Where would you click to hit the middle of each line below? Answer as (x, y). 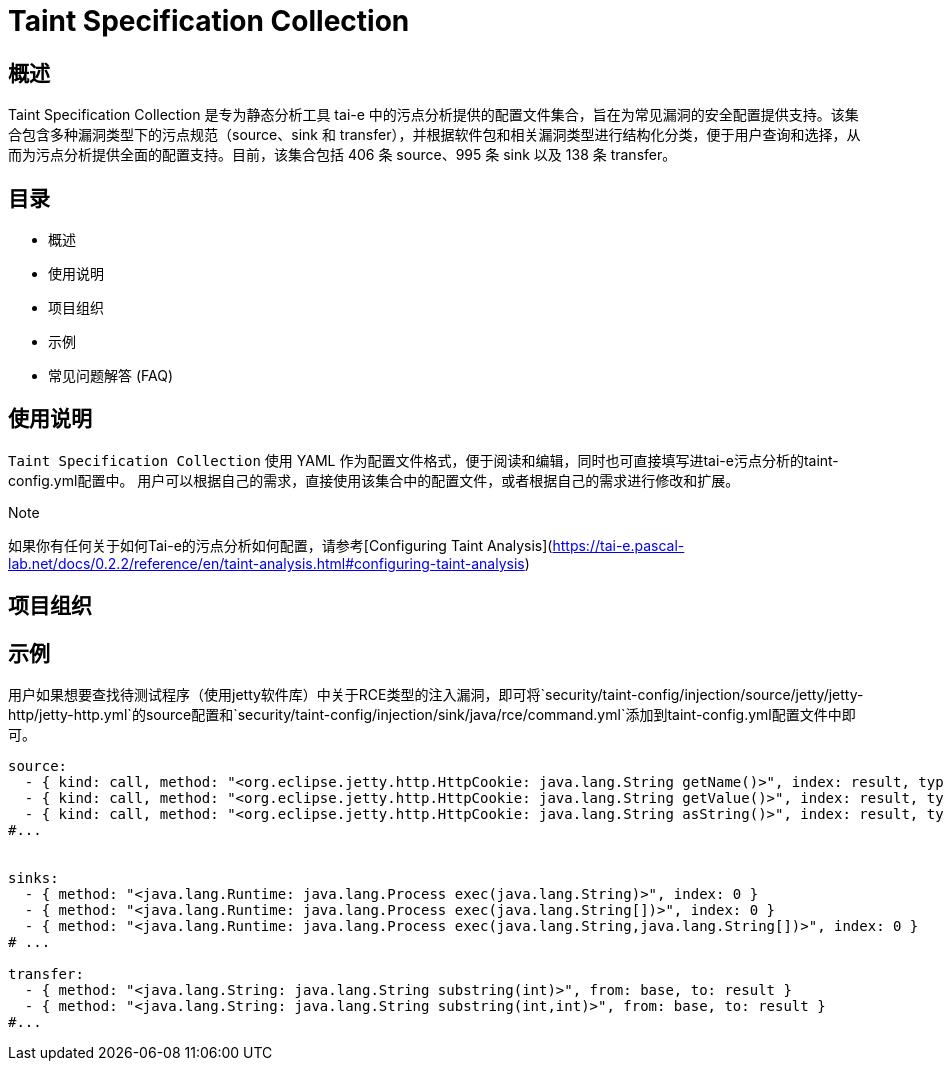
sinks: (33, 878)
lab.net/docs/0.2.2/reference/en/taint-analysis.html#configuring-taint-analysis (266, 563)
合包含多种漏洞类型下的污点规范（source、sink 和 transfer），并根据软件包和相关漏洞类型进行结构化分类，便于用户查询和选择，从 (434, 135)
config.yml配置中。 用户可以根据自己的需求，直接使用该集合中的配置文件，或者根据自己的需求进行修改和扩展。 (374, 480)
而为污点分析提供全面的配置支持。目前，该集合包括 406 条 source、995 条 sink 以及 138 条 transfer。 (342, 155)
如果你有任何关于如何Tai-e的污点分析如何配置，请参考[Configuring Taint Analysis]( (280, 545)
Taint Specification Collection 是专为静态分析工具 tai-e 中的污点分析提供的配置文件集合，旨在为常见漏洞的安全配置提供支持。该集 (433, 115)
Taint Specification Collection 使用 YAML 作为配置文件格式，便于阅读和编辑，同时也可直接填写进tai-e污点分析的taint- (423, 460)
